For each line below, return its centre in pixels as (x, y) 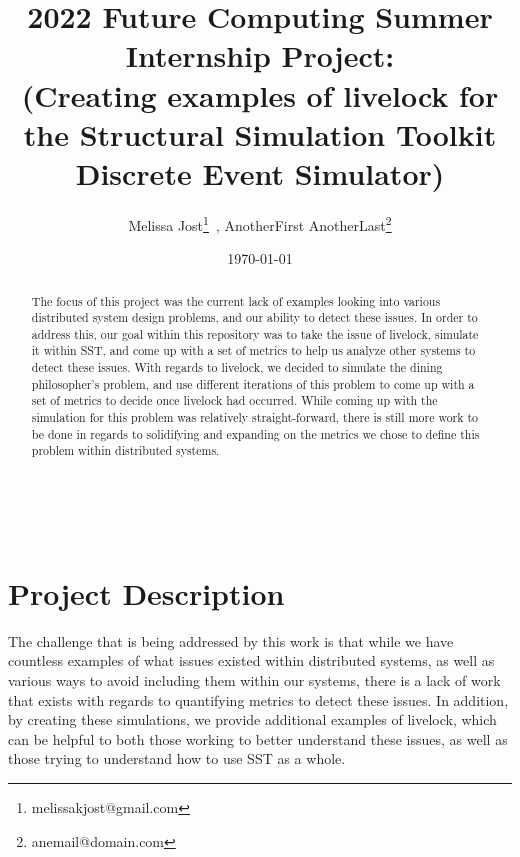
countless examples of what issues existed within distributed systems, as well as (251, 660)
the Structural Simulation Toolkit (260, 133)
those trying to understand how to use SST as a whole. (177, 758)
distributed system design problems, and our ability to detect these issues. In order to (254, 317)
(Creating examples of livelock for (260, 94)
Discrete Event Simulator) (260, 172)
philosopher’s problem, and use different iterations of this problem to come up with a (253, 383)
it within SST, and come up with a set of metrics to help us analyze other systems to (253, 350)
